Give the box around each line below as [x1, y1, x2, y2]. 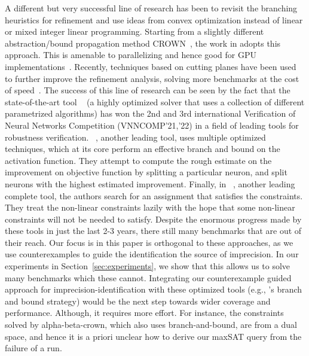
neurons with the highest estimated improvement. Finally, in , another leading [5, 177, 295, 190]
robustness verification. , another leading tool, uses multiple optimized [5, 130, 266, 143]
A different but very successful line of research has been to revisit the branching [5, 2, 298, 14]
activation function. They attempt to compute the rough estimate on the [5, 154, 272, 166]
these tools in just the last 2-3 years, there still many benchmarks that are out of [5, 224, 302, 237]
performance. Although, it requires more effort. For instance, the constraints [5, 306, 284, 319]
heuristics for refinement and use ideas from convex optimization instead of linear [5, 13, 303, 26]
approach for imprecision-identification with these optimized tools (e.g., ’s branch [5, 283, 302, 296]
